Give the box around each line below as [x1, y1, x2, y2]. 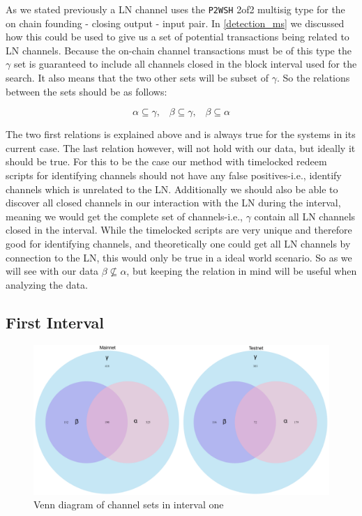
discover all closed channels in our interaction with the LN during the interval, [6, 195, 341, 210]
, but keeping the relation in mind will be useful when [126, 264, 357, 278]
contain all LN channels [254, 208, 356, 223]
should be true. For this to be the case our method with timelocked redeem [6, 154, 327, 169]
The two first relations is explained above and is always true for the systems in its [6, 127, 356, 142]
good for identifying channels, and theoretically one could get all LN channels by [6, 236, 351, 250]
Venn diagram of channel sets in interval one [33, 497, 224, 512]
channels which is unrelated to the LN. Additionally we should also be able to [6, 181, 338, 196]
